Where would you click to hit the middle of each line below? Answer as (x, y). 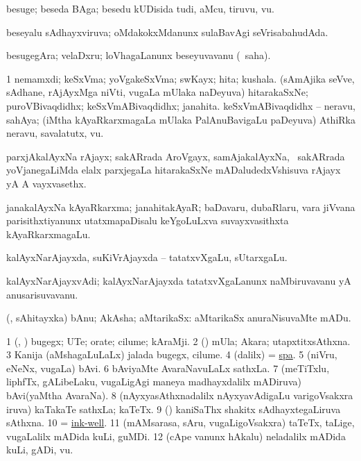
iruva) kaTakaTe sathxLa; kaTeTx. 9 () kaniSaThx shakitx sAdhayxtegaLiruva (174, 409)
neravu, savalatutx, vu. (55, 133)
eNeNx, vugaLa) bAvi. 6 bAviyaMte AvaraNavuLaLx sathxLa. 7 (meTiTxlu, (168, 368)
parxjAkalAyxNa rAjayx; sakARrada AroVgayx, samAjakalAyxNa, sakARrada (176, 156)
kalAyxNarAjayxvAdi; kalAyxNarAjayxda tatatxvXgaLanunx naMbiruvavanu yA (179, 280)
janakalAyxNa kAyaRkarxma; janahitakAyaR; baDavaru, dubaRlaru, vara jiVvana (181, 207)
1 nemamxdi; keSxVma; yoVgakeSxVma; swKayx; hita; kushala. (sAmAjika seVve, (180, 78)
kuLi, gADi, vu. (40, 450)
